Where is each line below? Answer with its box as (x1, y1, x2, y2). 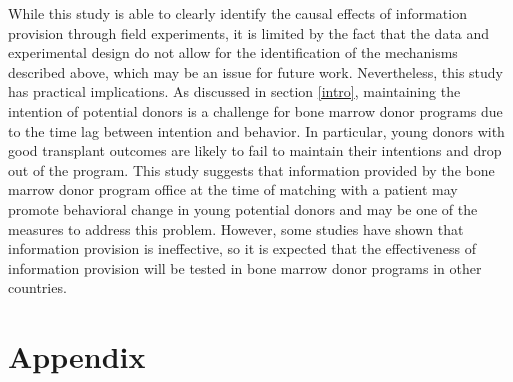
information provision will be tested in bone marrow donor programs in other (8, 257, 482, 278)
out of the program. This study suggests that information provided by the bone (8, 159, 495, 180)
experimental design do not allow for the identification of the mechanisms (8, 42, 458, 63)
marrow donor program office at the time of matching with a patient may (8, 179, 458, 200)
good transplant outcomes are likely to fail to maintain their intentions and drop (8, 140, 502, 161)
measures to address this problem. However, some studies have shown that (8, 218, 464, 239)
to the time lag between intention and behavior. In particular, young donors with (8, 120, 505, 141)
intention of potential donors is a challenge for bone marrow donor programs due (8, 100, 503, 121)
